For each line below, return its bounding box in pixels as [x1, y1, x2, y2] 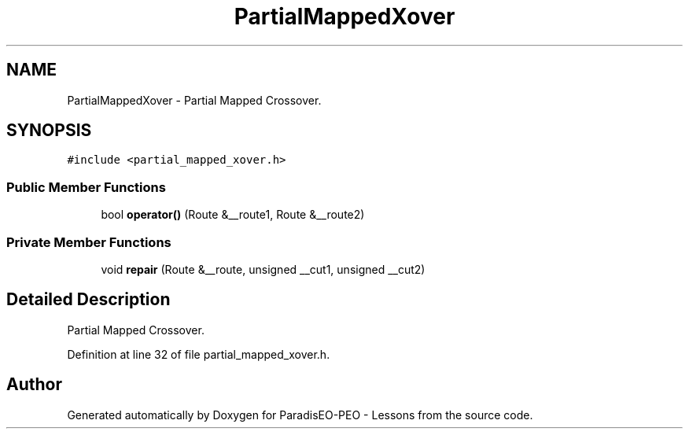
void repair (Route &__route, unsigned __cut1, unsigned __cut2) [101, 262, 426, 276]
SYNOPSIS [6, 120, 92, 141]
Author [6, 374, 62, 395]
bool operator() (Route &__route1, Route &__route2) [101, 208, 365, 222]
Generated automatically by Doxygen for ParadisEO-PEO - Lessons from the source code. [67, 407, 533, 422]
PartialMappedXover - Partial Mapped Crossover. [67, 93, 322, 107]
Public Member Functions [6, 179, 166, 195]
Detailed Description [6, 289, 171, 310]
